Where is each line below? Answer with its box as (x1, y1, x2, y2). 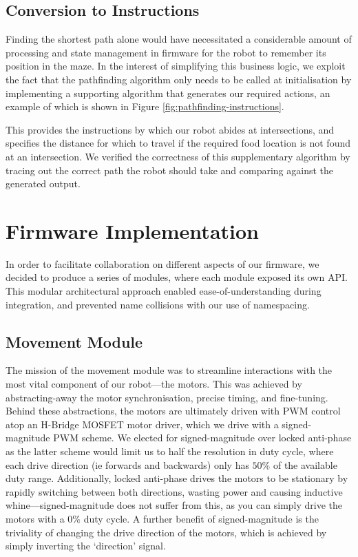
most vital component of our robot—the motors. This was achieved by (6, 377, 302, 391)
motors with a (6, 511, 65, 525)
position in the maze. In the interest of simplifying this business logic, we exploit (6, 59, 346, 73)
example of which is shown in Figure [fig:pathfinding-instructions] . (6, 99, 284, 114)
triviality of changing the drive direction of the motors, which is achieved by (6, 525, 327, 539)
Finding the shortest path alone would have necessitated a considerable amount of (6, 32, 352, 46)
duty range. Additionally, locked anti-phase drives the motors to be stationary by (6, 471, 348, 485)
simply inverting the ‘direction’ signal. (6, 538, 166, 553)
